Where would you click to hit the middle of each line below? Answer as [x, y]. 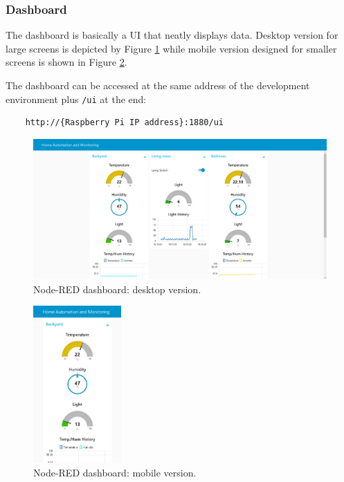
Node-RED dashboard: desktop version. [117, 289]
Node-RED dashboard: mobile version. [115, 472]
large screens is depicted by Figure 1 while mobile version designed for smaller [171, 48]
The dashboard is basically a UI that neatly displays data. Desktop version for [172, 35]
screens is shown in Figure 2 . [66, 62]
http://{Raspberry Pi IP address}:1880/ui [124, 123]
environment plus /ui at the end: [76, 99]
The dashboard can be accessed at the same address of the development [158, 85]
